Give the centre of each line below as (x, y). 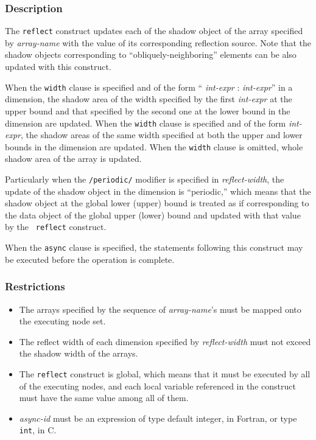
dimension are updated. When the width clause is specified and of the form (146, 123)
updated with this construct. (58, 67)
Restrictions (35, 286)
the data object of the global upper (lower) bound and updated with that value (153, 215)
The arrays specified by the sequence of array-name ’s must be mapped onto (160, 309)
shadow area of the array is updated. (73, 159)
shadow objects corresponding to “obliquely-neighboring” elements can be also (151, 54)
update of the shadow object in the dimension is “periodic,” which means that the (158, 191)
